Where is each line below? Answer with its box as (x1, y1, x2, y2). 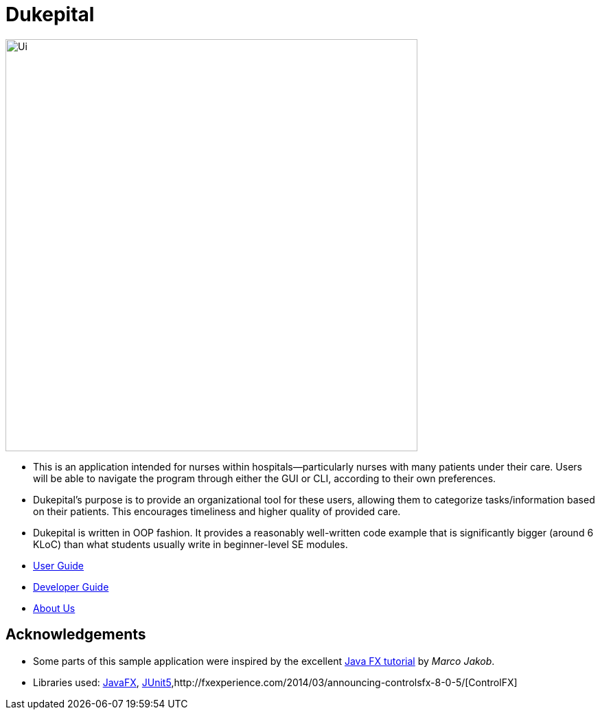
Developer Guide (33, 580, 109, 593)
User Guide (33, 559, 84, 571)
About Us (33, 602, 76, 614)
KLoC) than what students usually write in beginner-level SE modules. (33, 538, 348, 550)
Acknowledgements (5, 626, 146, 644)
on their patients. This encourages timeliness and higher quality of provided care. (33, 505, 401, 517)
